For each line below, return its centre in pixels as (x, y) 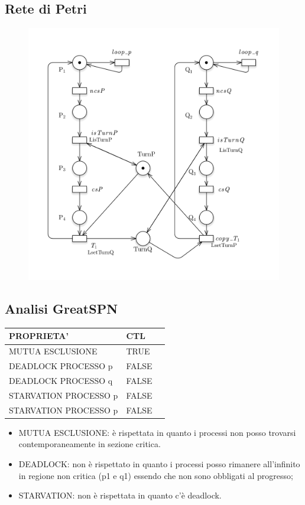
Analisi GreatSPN (61, 309)
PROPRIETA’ (39, 336)
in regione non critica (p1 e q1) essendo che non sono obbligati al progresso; (156, 475)
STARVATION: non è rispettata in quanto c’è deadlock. (120, 495)
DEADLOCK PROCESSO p (61, 366)
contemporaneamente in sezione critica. (90, 444)
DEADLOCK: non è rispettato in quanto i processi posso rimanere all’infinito (159, 463)
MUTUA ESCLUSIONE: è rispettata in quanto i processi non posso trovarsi (157, 432)
